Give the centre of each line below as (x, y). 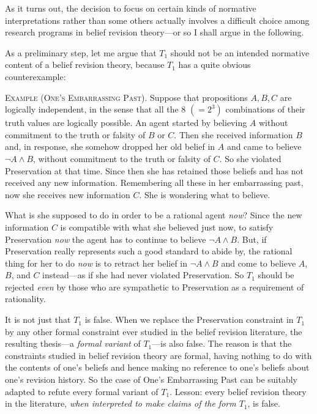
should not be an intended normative (240, 52)
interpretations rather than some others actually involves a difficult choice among (157, 20)
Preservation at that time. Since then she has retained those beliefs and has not (155, 170)
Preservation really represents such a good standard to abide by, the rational (149, 251)
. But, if (252, 239)
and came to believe (264, 146)
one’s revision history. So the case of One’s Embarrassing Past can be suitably (151, 379)
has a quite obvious (214, 65)
